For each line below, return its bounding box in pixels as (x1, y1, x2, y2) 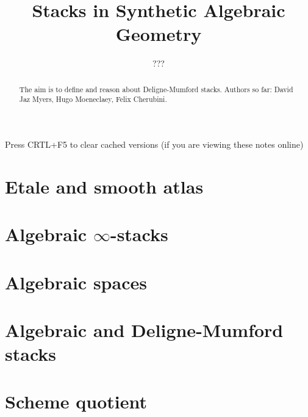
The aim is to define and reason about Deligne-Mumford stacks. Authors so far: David (19, 84, 293, 94)
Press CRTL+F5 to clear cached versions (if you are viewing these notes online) (5, 138, 304, 151)
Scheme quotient (5, 389, 147, 414)
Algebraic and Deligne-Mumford (5, 317, 284, 342)
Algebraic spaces (5, 269, 147, 294)
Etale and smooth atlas (5, 173, 204, 198)
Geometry (115, 21, 202, 46)
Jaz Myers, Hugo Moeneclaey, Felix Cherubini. (19, 94, 167, 104)
